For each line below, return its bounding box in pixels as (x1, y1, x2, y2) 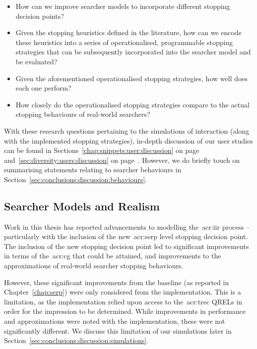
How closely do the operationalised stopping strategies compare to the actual (15, 99, 250, 109)
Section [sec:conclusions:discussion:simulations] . (4, 335, 149, 346)
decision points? (15, 10, 64, 21)
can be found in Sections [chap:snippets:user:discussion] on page (4, 145, 199, 155)
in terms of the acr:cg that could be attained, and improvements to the (4, 250, 221, 261)
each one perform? (15, 83, 71, 93)
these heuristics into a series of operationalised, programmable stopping (15, 37, 233, 47)
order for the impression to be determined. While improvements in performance (4, 306, 246, 316)
